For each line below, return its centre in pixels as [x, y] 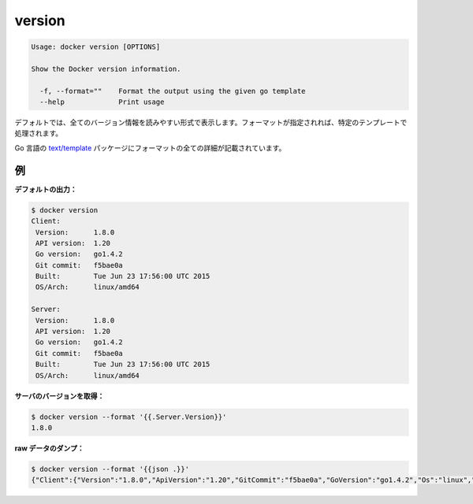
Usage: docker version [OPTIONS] [96, 47]
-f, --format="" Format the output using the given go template [173, 91]
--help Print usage [102, 102]
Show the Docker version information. [106, 69]
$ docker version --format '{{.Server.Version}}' [129, 417]
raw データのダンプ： [49, 448]
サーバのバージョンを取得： [60, 396]
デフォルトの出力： [46, 189]
